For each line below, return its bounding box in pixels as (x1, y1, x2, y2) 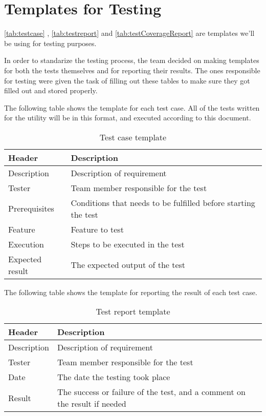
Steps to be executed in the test (71, 238, 185, 250)
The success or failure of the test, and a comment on (57, 386, 246, 398)
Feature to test (71, 223, 124, 235)
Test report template (96, 305, 170, 318)
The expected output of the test (71, 259, 186, 271)
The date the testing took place (57, 371, 170, 383)
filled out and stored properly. (4, 85, 98, 96)
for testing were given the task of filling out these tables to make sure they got (4, 75, 250, 86)
